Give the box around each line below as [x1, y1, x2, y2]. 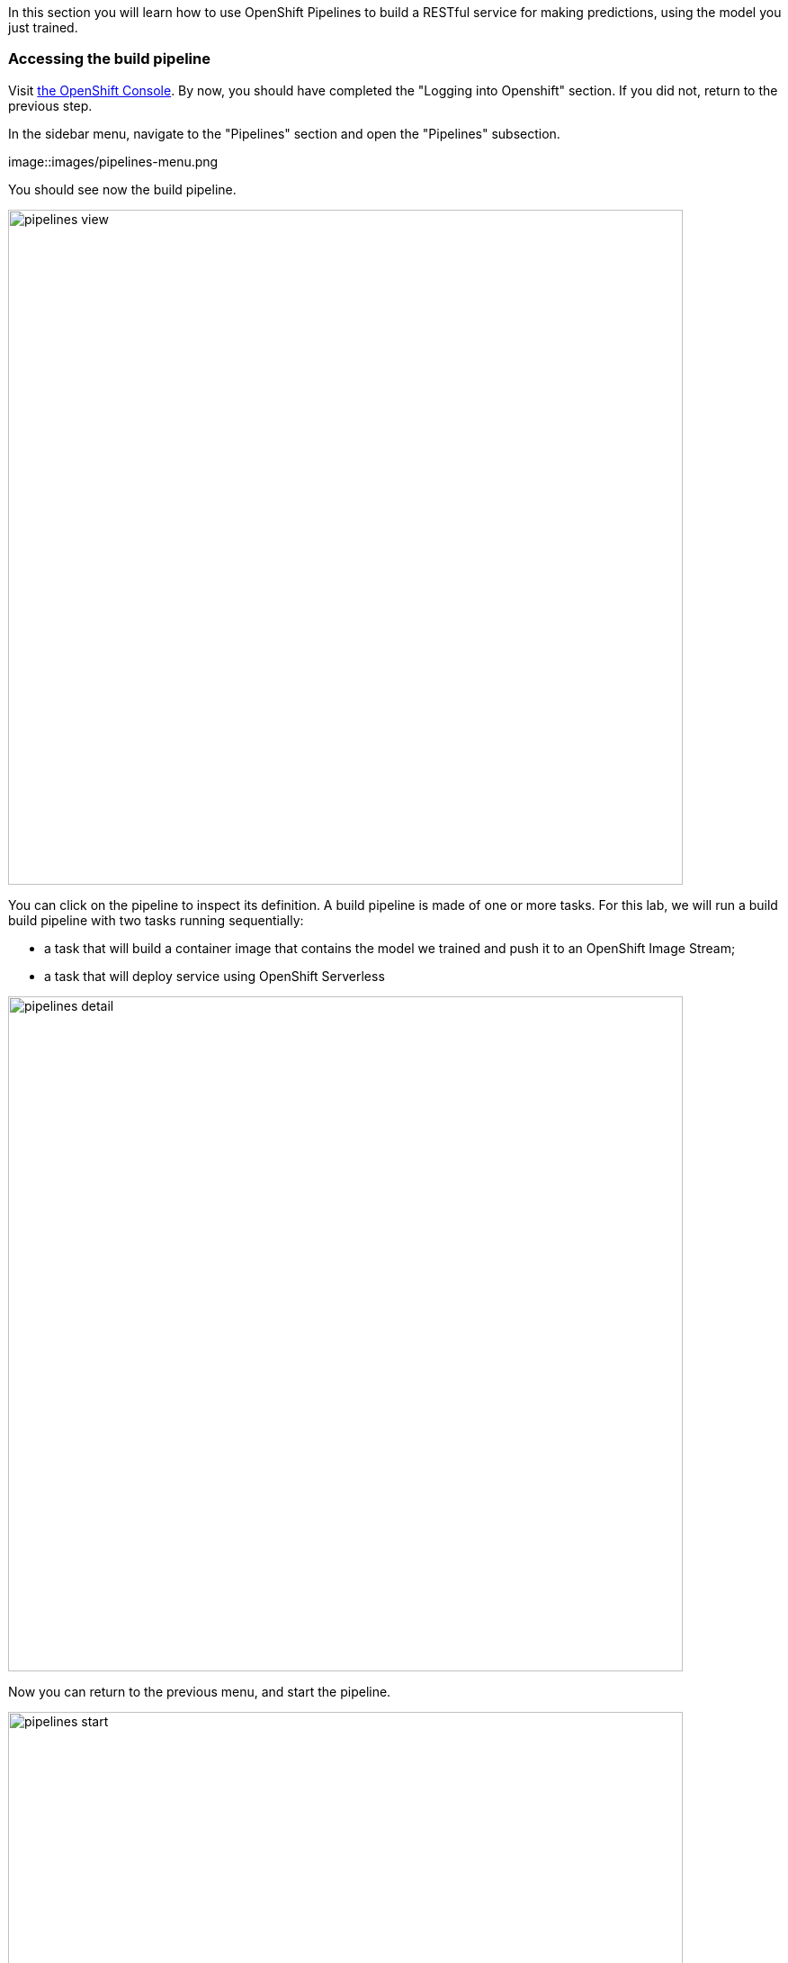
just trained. [8, 20, 78, 35]
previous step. [8, 97, 93, 113]
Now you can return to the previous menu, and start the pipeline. [8, 1683, 391, 1699]
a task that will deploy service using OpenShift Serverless [44, 968, 385, 984]
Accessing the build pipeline [8, 50, 210, 68]
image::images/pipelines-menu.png [8, 153, 219, 169]
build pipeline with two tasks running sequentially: [8, 912, 304, 928]
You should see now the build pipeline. [8, 181, 237, 197]
